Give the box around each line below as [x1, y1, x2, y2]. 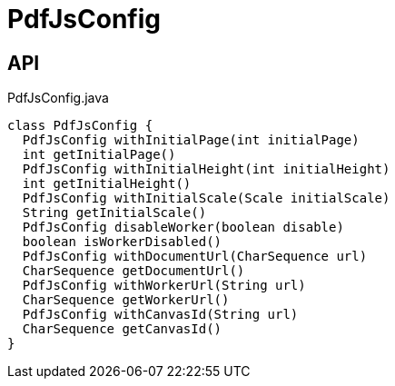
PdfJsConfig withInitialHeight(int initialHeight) [22, 162, 390, 177]
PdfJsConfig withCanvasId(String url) [22, 307, 299, 322]
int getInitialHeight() [22, 176, 192, 192]
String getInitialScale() [22, 205, 207, 221]
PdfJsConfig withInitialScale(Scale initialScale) [22, 191, 390, 206]
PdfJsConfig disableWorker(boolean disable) [22, 220, 344, 235]
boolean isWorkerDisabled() [22, 234, 222, 250]
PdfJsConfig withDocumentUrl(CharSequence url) [22, 249, 368, 264]
